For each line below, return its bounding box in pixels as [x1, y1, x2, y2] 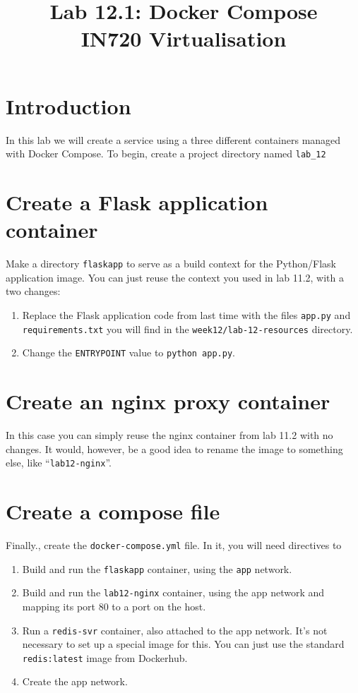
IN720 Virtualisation [80, 24, 287, 53]
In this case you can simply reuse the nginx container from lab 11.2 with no [6, 428, 333, 442]
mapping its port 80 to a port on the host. [22, 598, 206, 613]
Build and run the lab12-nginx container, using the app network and [22, 585, 325, 600]
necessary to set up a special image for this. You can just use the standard [22, 637, 345, 651]
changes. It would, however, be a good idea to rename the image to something [6, 441, 343, 456]
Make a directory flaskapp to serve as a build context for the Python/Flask [6, 256, 336, 271]
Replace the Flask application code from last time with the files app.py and [22, 307, 351, 322]
